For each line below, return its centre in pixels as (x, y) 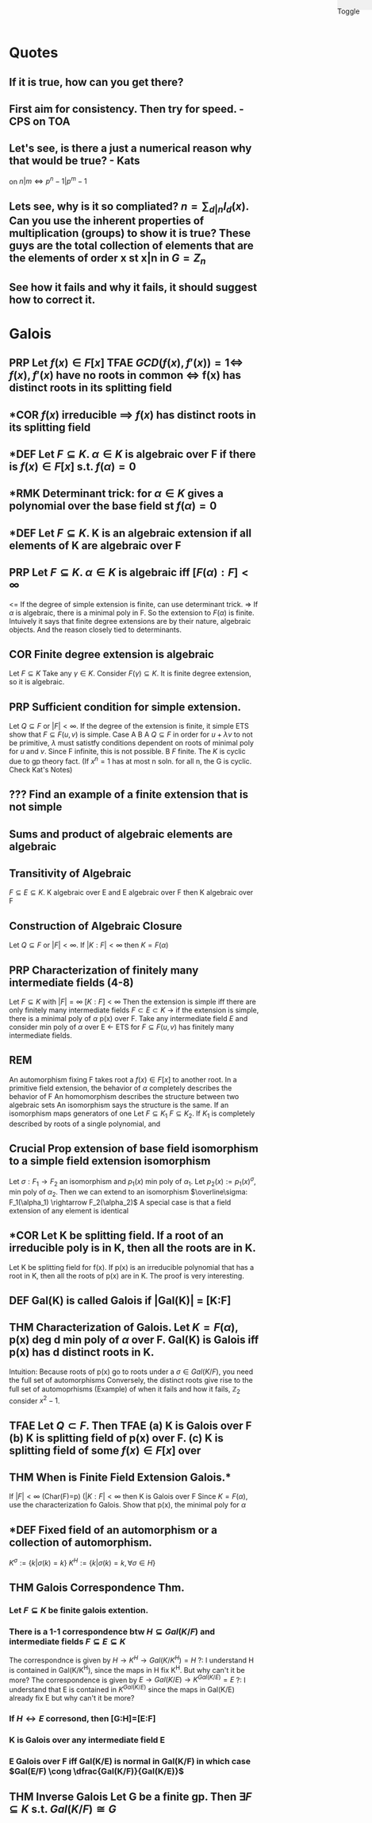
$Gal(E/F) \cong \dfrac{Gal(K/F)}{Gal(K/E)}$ (97, 1771)
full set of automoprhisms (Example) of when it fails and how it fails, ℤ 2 (125, 1390)
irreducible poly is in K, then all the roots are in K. (132, 1248)
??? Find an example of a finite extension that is (129, 795)
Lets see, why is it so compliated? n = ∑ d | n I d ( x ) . (129, 207)
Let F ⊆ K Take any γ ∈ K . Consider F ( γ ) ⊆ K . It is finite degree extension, (130, 673)
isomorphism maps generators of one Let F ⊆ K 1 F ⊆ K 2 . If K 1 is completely (132, 1114)
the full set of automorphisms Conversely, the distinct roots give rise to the (131, 1380)
